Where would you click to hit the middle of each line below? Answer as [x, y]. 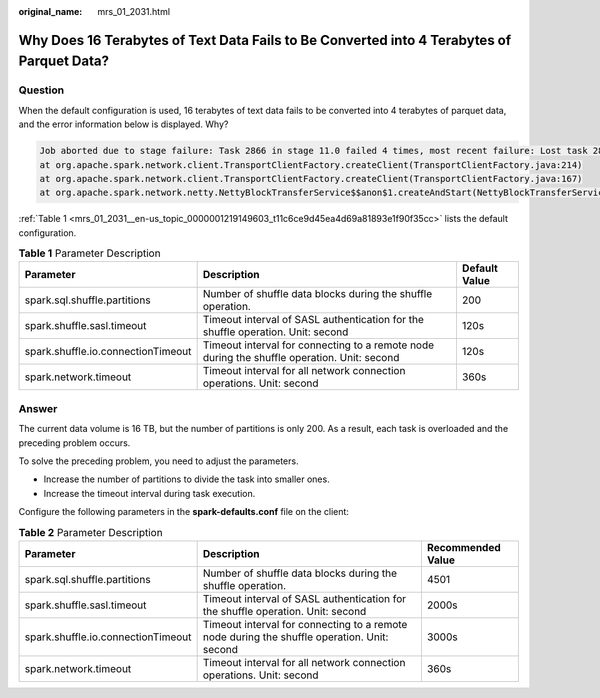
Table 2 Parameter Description [91, 532]
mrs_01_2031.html [133, 11]
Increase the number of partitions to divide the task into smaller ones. [186, 479]
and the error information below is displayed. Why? [123, 124]
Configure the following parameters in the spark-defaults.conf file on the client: [184, 512]
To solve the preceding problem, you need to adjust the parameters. [158, 461]
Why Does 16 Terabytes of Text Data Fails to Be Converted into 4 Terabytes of [265, 40]
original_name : [50, 11]
